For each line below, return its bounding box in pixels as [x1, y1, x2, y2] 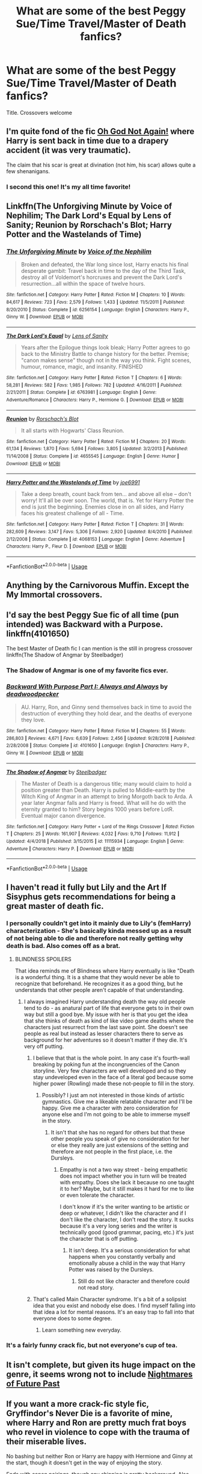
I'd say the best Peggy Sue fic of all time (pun [6, 610, 179, 620]
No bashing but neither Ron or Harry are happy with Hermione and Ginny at [6, 1452, 193, 1460]
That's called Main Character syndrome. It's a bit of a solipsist [32, 1295, 187, 1303]
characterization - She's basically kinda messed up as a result [6, 927, 191, 935]
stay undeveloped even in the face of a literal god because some [32, 1073, 194, 1080]
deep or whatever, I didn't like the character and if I [60, 1209, 186, 1217]
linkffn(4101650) [6, 629, 70, 639]
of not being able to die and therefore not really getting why [6, 934, 183, 943]
